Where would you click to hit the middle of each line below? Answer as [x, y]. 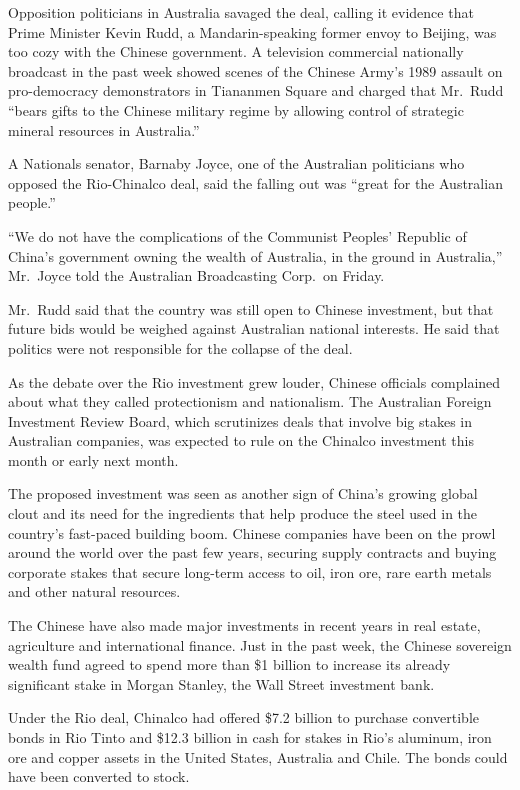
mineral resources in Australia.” [104, 129]
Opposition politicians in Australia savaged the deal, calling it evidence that [241, 12]
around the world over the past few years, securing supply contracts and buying [252, 552]
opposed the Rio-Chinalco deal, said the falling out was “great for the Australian [255, 182]
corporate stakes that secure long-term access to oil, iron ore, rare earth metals [250, 571]
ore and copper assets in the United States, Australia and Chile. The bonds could [258, 756]
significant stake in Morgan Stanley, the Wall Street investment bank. [221, 683]
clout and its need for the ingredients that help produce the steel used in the [243, 513]
